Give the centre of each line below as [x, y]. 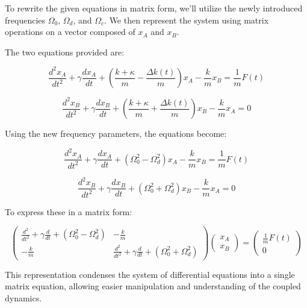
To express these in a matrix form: [69, 211]
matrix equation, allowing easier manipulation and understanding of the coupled [153, 286]
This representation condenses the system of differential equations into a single [150, 274]
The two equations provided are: [65, 52]
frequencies [25, 20]
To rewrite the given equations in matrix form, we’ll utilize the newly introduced [154, 8]
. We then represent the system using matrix [187, 20]
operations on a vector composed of [70, 32]
